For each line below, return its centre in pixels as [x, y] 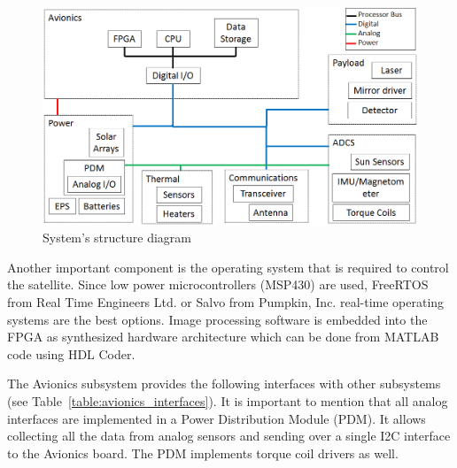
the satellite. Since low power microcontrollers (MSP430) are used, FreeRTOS [218, 284]
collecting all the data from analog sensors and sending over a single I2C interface [229, 436]
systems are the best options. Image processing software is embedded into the [217, 319]
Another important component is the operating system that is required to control [228, 267]
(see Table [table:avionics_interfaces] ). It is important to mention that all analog [228, 401]
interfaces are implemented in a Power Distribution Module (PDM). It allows [217, 418]
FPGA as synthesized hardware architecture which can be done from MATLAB [223, 337]
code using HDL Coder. [71, 353]
